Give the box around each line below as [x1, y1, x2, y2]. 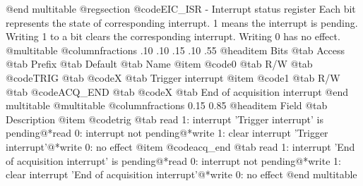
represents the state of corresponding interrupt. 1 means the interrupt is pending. [6, 15, 358, 30]
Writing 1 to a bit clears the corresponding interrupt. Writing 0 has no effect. [6, 29, 340, 44]
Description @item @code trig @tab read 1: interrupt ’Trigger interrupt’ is [6, 111, 323, 126]
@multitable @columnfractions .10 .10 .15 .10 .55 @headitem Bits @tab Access [6, 42, 345, 57]
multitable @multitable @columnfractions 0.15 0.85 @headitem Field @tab [6, 98, 328, 113]
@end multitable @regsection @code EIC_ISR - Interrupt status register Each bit [6, 1, 356, 15]
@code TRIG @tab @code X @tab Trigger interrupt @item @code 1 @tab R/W [6, 70, 340, 85]
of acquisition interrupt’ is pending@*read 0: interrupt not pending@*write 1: [6, 153, 341, 168]
